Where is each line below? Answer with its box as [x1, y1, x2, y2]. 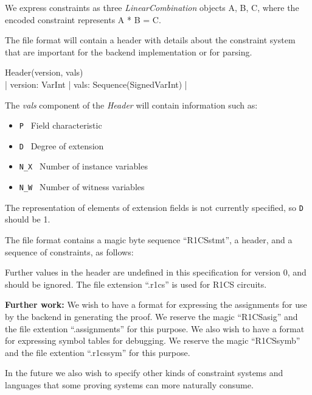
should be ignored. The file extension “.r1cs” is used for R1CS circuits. [5, 277, 267, 290]
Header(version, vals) [5, 66, 83, 79]
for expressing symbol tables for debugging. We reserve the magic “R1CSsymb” [5, 334, 300, 347]
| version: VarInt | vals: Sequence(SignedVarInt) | [5, 77, 187, 90]
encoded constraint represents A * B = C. [5, 13, 161, 26]
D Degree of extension [19, 139, 104, 152]
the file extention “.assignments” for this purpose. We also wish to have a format [5, 322, 305, 335]
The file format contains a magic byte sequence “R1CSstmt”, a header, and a [5, 233, 293, 246]
